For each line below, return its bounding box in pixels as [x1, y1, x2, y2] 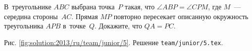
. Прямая [71, 11, 98, 21]
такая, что [125, 1, 155, 11]
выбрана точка [71, 1, 115, 11]
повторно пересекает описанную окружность [113, 11, 249, 21]
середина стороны [4, 11, 58, 21]
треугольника [4, 21, 44, 31]
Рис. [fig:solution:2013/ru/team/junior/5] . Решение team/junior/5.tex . [4, 37, 223, 47]
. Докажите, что [94, 21, 142, 31]
